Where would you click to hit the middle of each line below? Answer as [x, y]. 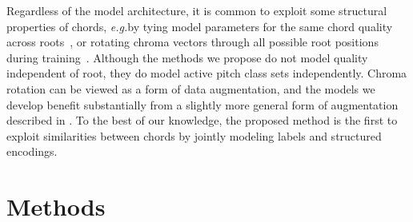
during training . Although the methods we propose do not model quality [187, 57]
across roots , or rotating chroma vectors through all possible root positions [192, 42]
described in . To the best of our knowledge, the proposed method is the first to [202, 120]
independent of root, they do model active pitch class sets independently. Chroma [207, 73]
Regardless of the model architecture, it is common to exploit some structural [197, 10]
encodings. [32, 151]
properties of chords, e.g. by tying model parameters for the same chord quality [200, 26]
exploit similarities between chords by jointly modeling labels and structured [194, 135]
